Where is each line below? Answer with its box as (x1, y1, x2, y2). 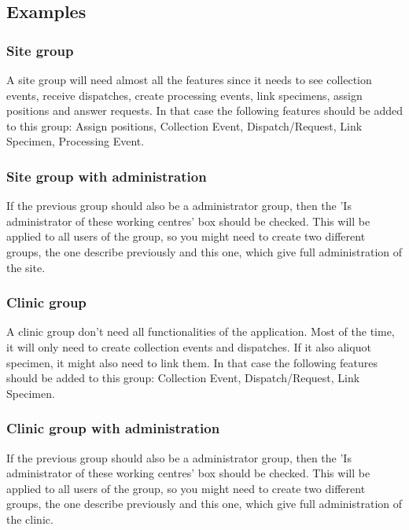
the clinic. (6, 510, 53, 527)
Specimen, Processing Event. (6, 133, 145, 149)
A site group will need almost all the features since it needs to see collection (6, 72, 372, 87)
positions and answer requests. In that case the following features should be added (6, 102, 403, 119)
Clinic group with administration (6, 418, 220, 438)
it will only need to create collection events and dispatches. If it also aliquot (6, 338, 371, 355)
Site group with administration (6, 166, 207, 186)
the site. (6, 259, 46, 275)
